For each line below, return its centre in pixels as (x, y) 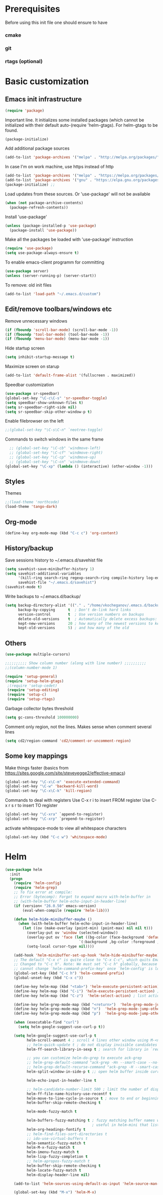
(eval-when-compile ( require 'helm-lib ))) (66, 910)
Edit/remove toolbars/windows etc (58, 309)
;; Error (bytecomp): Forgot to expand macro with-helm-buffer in (82, 897)
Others (16, 643)
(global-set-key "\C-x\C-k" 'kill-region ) (49, 791)
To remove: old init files (28, 285)
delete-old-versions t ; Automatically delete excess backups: (88, 619)
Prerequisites (33, 9)
